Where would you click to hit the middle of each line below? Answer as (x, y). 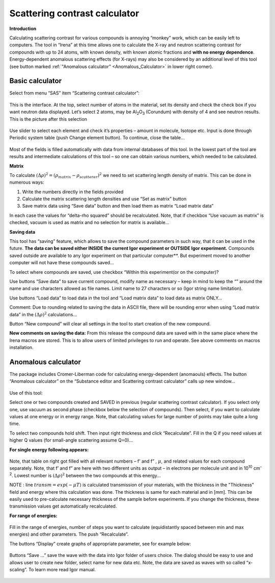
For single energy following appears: (49, 449)
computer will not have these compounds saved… (62, 263)
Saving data (22, 232)
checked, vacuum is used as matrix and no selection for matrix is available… (89, 222)
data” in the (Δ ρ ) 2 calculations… (43, 314)
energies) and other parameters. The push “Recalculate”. (69, 534)
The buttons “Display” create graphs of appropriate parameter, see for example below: (100, 544)
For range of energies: (33, 516)
